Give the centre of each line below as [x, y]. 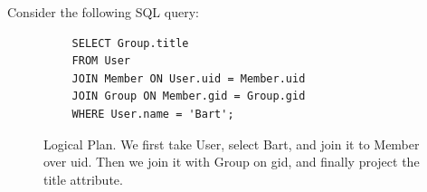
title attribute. [83, 179]
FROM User [101, 61]
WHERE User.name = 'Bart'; [153, 114]
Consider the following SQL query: [103, 12]
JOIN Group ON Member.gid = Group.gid [189, 96]
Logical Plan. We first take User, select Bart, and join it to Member [232, 144]
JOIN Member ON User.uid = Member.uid [189, 78]
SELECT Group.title [130, 43]
